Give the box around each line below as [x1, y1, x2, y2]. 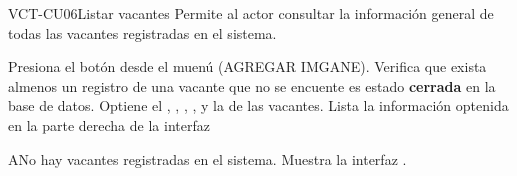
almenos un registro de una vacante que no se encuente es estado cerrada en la [8, 75, 496, 96]
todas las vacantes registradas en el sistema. [8, 22, 277, 43]
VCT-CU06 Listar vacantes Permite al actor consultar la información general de [8, 3, 494, 23]
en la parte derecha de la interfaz [8, 114, 210, 135]
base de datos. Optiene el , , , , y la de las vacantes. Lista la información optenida [8, 95, 509, 116]
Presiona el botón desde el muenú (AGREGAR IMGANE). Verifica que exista [8, 56, 487, 77]
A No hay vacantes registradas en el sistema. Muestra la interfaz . [8, 148, 407, 169]
